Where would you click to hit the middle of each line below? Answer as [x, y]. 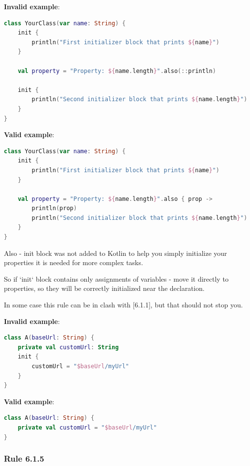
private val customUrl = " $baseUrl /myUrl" [87, 427]
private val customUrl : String [68, 347]
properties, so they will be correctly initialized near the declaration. [104, 288]
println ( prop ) [54, 208]
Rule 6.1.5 [24, 458]
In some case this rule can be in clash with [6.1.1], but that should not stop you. [124, 305]
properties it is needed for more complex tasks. [74, 262]
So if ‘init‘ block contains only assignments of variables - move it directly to [116, 278]
